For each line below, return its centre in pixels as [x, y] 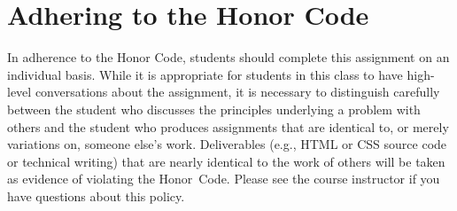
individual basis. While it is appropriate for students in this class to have [205, 74]
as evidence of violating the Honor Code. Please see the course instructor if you [224, 179]
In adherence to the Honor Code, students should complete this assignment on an [228, 57]
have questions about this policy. [96, 195]
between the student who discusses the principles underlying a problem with [214, 109]
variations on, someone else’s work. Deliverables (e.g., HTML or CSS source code [227, 144]
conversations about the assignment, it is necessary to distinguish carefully [237, 92]
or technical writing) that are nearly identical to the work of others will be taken [226, 161]
